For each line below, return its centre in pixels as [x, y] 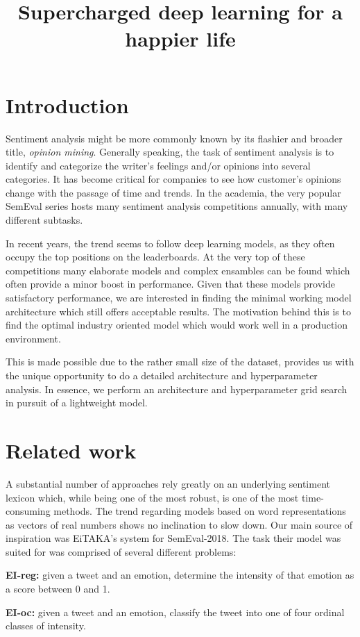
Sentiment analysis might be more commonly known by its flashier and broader [174, 138]
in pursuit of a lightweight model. [77, 403]
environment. [33, 338]
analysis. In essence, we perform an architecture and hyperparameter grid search [177, 389]
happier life [180, 39]
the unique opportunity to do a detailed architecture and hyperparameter [162, 375]
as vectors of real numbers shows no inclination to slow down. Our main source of [179, 524]
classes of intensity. [46, 626]
